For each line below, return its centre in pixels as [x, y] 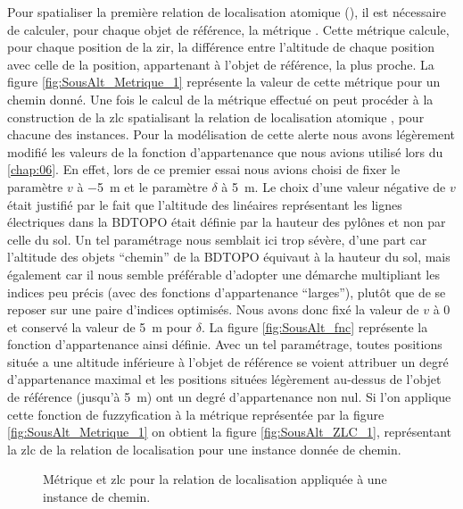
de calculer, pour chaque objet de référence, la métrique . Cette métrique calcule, [228, 29]
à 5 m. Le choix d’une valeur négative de [334, 186]
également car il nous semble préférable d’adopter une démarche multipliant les [223, 274]
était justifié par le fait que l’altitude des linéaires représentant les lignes [205, 204]
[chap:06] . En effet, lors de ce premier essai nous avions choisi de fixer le [204, 169]
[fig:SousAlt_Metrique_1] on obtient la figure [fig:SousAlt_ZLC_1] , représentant [230, 432]
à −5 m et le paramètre [142, 186]
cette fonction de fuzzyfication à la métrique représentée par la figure [196, 414]
